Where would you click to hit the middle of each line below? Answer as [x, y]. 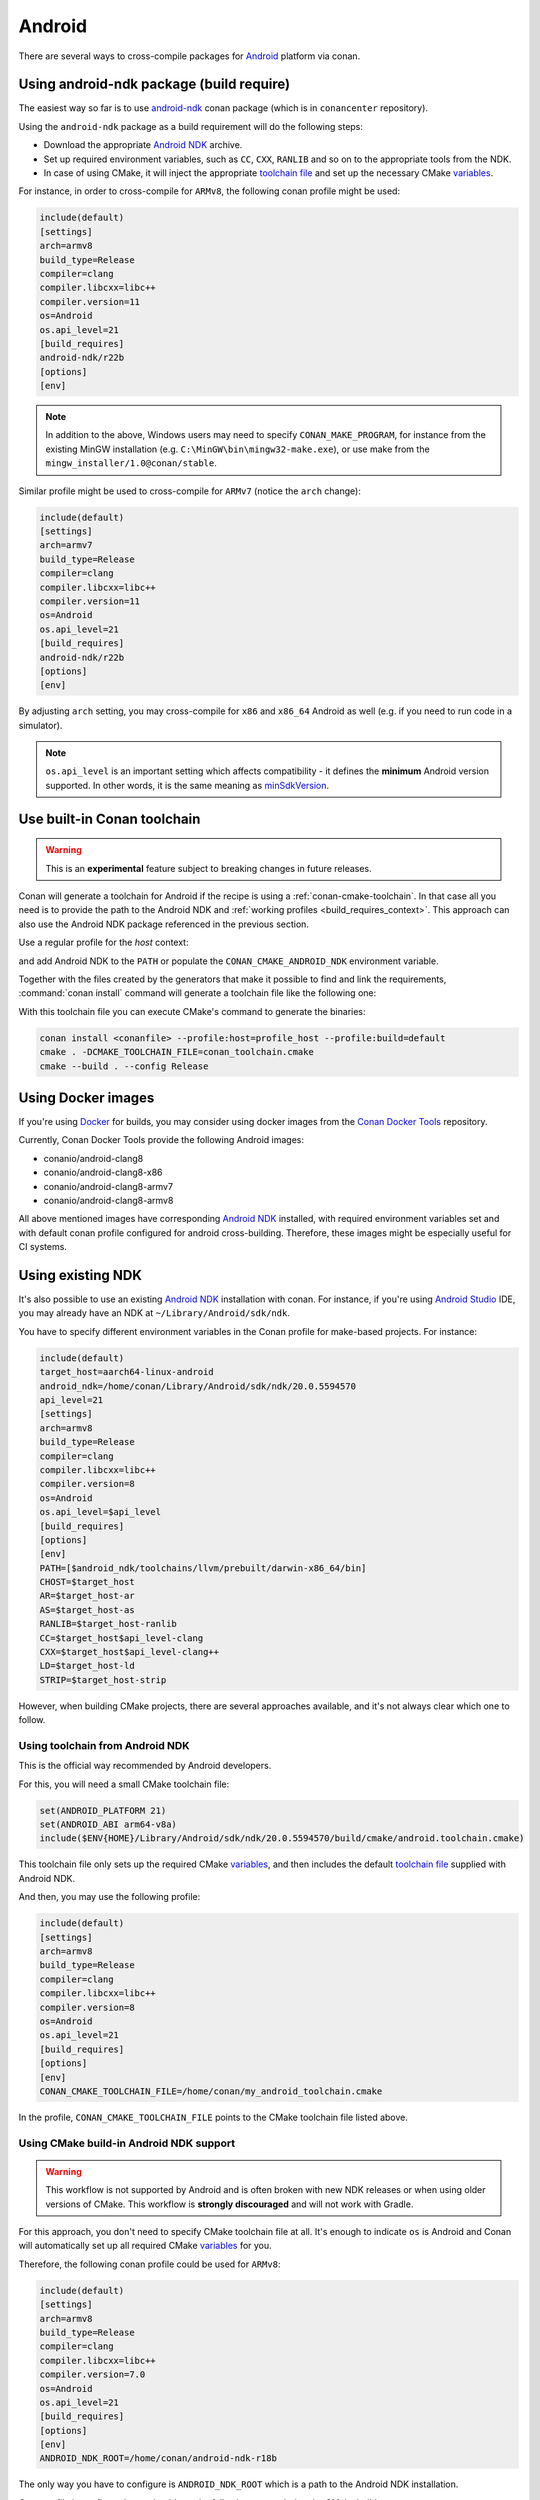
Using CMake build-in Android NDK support [126, 2143]
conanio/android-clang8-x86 [103, 1172]
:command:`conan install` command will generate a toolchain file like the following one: [197, 993]
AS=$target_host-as [87, 1609]
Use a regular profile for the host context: [103, 942]
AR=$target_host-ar [87, 1596]
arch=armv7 [66, 545]
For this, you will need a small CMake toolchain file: [124, 1784]
